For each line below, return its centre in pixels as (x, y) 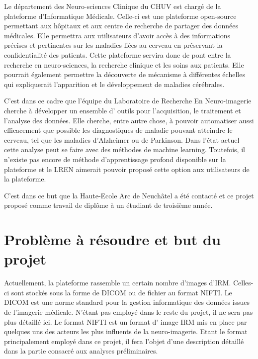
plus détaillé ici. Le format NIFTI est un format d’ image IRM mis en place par (126, 321)
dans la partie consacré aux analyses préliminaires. (81, 351)
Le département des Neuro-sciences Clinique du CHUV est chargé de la (113, 6)
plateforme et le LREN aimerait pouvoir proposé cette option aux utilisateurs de (127, 169)
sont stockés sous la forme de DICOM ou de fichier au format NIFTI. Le (122, 292)
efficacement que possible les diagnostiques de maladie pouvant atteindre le (118, 130)
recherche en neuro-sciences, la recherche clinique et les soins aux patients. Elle (124, 64)
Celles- (243, 283)
